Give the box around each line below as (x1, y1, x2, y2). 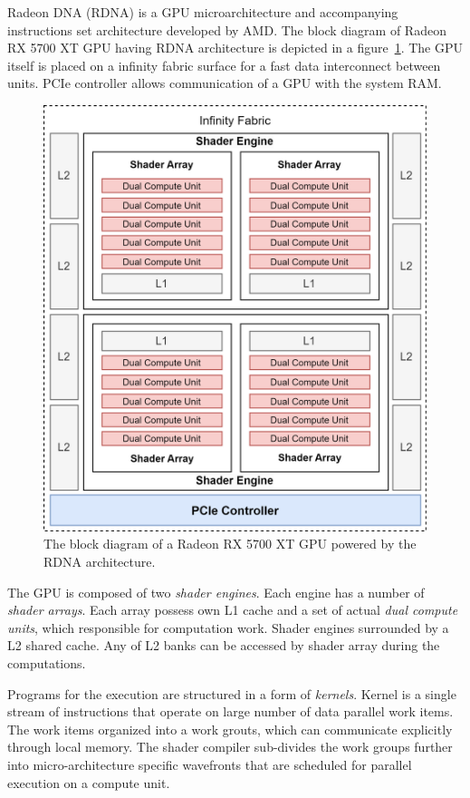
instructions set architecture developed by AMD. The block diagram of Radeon (7, 20, 446, 39)
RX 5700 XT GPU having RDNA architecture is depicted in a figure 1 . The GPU (7, 38, 464, 57)
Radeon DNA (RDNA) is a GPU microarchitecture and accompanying (7, 3, 398, 21)
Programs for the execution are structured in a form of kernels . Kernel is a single (7, 684, 456, 703)
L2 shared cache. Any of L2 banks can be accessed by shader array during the (7, 636, 440, 655)
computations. (7, 654, 86, 672)
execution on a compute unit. (7, 773, 170, 792)
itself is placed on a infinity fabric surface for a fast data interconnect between (7, 55, 441, 74)
